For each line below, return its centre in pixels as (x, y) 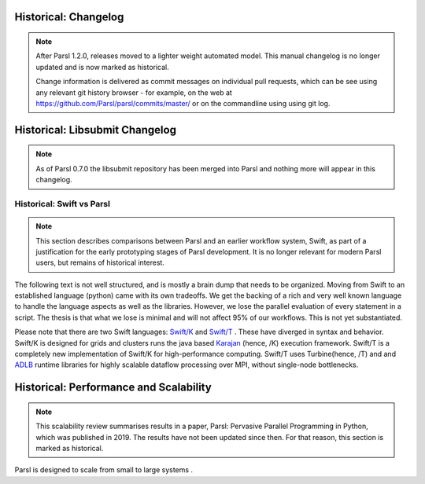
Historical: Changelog (69, 17)
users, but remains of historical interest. (100, 262)
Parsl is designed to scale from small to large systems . (103, 470)
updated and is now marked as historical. (102, 67)
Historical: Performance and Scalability (113, 388)
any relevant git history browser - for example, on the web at (134, 92)
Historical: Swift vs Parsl (62, 203)
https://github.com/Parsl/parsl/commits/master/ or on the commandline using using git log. (183, 103)
